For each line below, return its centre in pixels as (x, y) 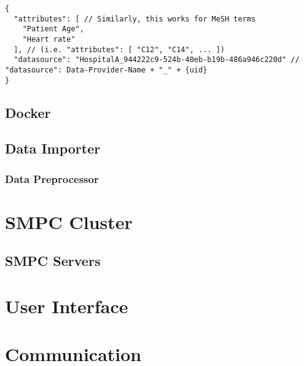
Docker (28, 112)
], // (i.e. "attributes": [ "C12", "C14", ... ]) (119, 49)
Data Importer (53, 148)
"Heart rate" (49, 39)
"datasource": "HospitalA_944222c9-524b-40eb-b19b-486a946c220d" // (157, 60)
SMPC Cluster (69, 221)
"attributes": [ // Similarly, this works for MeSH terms (135, 19)
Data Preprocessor (52, 178)
